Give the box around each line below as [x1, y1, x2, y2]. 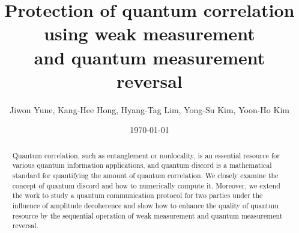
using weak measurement [44, 21, 255, 46]
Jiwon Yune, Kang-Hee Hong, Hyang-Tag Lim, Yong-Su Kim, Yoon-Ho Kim [10, 103, 289, 116]
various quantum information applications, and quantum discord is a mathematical [12, 160, 272, 170]
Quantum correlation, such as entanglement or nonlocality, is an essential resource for [12, 150, 280, 160]
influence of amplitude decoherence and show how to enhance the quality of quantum [12, 200, 279, 210]
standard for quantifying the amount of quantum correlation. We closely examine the [12, 170, 279, 180]
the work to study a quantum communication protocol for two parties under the [12, 190, 263, 200]
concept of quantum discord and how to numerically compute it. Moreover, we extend [12, 180, 280, 190]
